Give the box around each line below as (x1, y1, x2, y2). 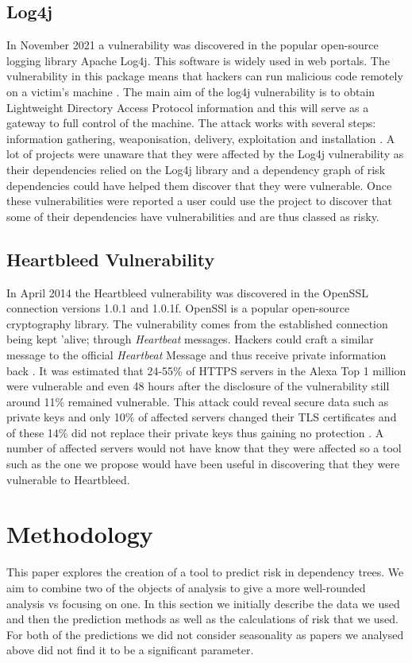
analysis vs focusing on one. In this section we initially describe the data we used (6, 595, 400, 611)
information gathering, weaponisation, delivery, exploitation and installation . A (6, 130, 395, 146)
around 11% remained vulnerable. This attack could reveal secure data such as (6, 393, 389, 409)
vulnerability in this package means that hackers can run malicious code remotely (6, 68, 403, 84)
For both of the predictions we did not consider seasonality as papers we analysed (6, 626, 404, 642)
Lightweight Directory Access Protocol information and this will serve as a (6, 99, 369, 115)
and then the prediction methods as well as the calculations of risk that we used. (6, 611, 399, 627)
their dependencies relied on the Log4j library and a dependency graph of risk (6, 161, 386, 177)
